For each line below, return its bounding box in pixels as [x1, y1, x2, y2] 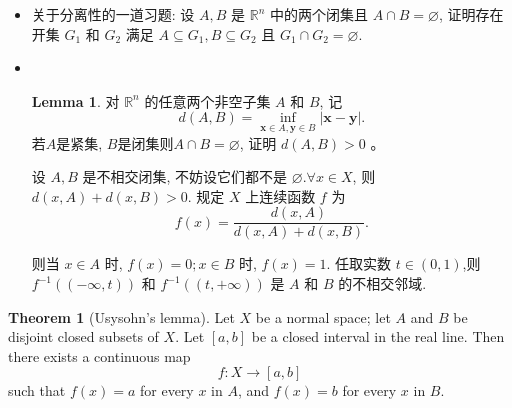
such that [8, 380, 66, 401]
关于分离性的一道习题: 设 [31, 4, 195, 24]
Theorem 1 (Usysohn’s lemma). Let [8, 306, 235, 327]
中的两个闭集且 [270, 4, 369, 24]
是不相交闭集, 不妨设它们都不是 [82, 166, 288, 187]
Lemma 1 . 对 [31, 90, 120, 111]
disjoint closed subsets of [8, 326, 159, 347]
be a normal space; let [255, 306, 391, 327]
